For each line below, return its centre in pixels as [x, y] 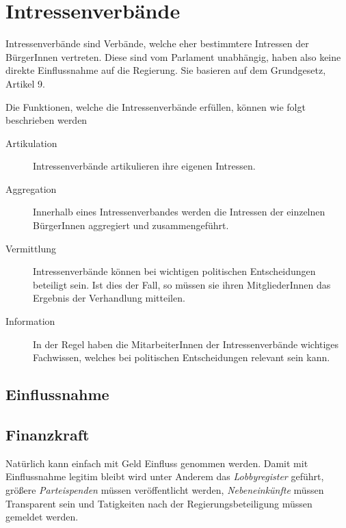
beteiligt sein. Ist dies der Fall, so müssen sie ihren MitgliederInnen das [182, 284]
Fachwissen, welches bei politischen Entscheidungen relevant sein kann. [182, 357]
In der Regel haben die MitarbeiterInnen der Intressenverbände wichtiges [186, 344]
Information [30, 321]
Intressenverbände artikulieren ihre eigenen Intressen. [144, 166]
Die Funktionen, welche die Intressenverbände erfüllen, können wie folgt [156, 106]
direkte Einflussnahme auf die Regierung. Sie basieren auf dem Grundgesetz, [166, 70]
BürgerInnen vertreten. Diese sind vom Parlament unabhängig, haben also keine [173, 56]
